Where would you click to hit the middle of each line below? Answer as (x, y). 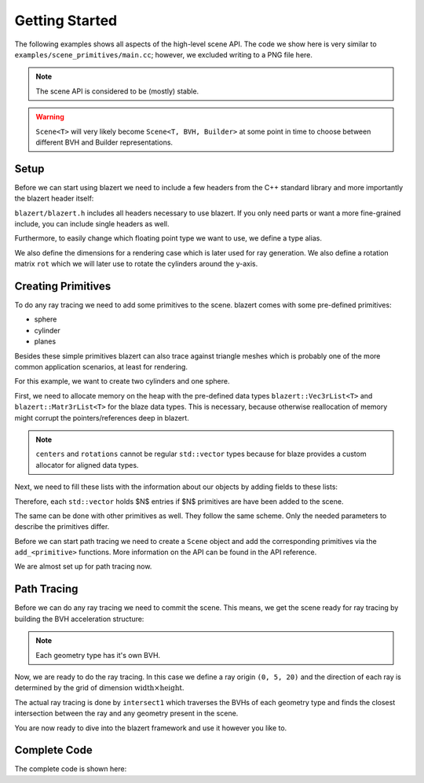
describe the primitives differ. (62, 527)
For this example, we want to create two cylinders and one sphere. (122, 381)
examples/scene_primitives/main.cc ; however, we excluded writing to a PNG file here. (164, 54)
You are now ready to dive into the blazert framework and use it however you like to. (151, 728)
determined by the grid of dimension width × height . (99, 688)
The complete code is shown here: (71, 769)
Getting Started (66, 20)
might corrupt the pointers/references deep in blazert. (102, 417)
